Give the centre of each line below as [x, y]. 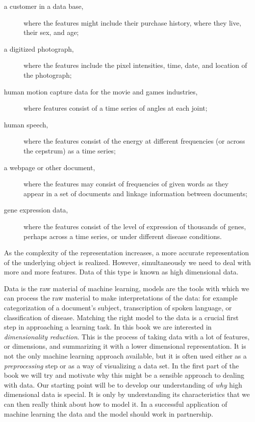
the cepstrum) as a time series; [70, 150]
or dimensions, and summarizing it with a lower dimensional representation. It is [125, 346]
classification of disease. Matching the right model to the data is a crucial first [121, 317]
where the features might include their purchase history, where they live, [132, 22]
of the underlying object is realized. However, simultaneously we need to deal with [127, 262]
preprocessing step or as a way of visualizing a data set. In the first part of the [121, 365]
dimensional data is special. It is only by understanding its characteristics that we [127, 394]
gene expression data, [36, 210]
